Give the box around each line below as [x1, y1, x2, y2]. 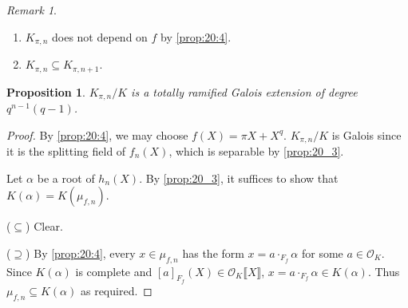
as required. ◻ [80, 282, 153, 298]
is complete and [75, 263, 153, 279]
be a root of [37, 169, 95, 186]
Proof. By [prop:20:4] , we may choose [6, 126, 188, 143]
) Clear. [26, 218, 63, 235]
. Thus [367, 263, 400, 279]
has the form [182, 244, 244, 261]
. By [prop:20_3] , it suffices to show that [139, 169, 339, 186]
